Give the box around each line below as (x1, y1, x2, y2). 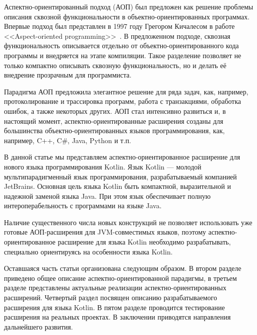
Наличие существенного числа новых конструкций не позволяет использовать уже (4, 217, 253, 227)
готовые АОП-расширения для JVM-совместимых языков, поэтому (4, 227, 206, 237)
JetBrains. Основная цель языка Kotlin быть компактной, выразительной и (4, 181, 231, 191)
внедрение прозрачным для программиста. (4, 70, 131, 80)
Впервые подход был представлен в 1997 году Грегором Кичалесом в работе (4, 21, 235, 31)
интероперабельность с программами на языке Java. (4, 200, 162, 211)
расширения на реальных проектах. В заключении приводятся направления (4, 312, 231, 322)
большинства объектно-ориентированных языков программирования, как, (4, 125, 225, 136)
